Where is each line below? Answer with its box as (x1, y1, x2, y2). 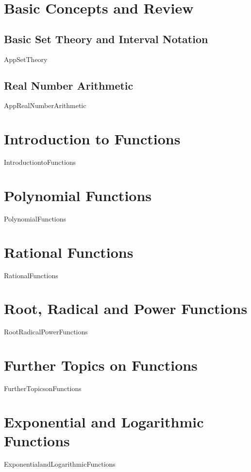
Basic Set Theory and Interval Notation (4, 31, 208, 46)
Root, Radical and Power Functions (4, 299, 248, 318)
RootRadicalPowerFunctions (4, 327, 88, 337)
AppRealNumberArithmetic (4, 100, 86, 110)
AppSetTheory (4, 54, 48, 64)
